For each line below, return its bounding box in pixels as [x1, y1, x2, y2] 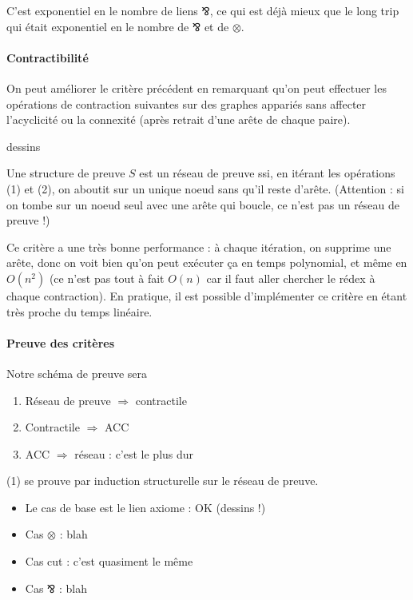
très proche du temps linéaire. [6, 303, 153, 320]
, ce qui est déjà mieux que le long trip [209, 2, 399, 18]
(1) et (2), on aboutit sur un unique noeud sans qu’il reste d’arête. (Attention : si [6, 180, 404, 197]
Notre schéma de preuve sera [6, 364, 148, 381]
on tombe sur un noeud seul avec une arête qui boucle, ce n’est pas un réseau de [6, 196, 400, 213]
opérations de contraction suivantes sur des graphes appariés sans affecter [6, 95, 367, 112]
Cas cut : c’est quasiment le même [25, 553, 193, 570]
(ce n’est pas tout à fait [49, 269, 165, 286]
